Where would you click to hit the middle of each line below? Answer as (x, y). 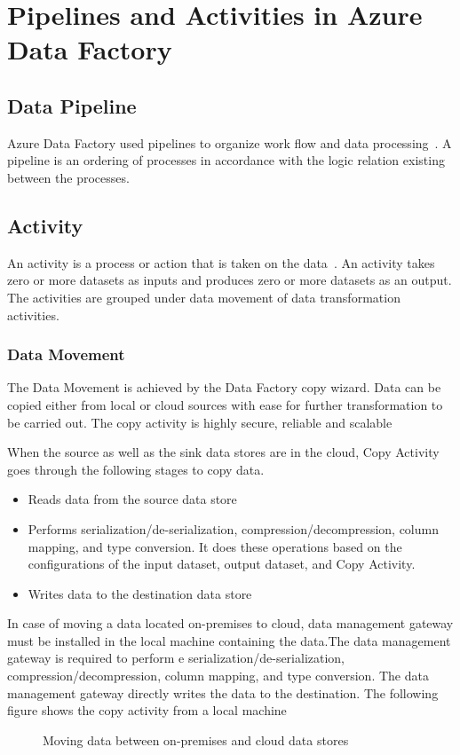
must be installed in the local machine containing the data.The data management (229, 640)
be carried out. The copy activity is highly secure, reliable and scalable (200, 422)
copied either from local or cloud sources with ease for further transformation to (225, 404)
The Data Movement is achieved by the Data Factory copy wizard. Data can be (224, 387)
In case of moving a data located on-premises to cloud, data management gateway (230, 623)
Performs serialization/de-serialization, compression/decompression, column (233, 528)
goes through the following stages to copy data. (136, 469)
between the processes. (68, 177)
